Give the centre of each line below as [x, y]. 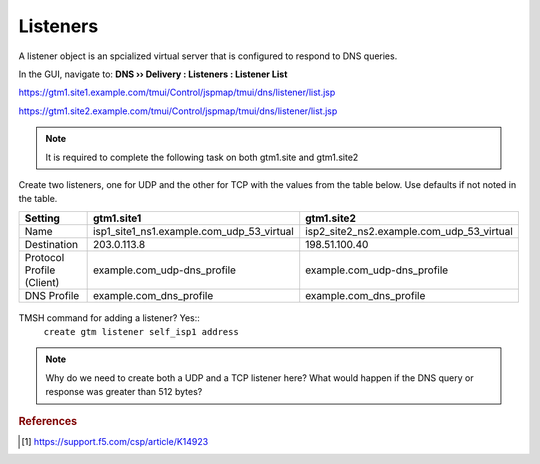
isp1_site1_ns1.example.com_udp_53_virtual [193, 231]
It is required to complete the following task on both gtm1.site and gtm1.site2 [202, 157]
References [48, 421]
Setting [42, 218]
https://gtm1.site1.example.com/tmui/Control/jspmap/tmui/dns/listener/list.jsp [177, 92]
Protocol [44, 257]
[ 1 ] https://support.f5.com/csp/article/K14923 [115, 441]
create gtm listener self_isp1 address [141, 332]
